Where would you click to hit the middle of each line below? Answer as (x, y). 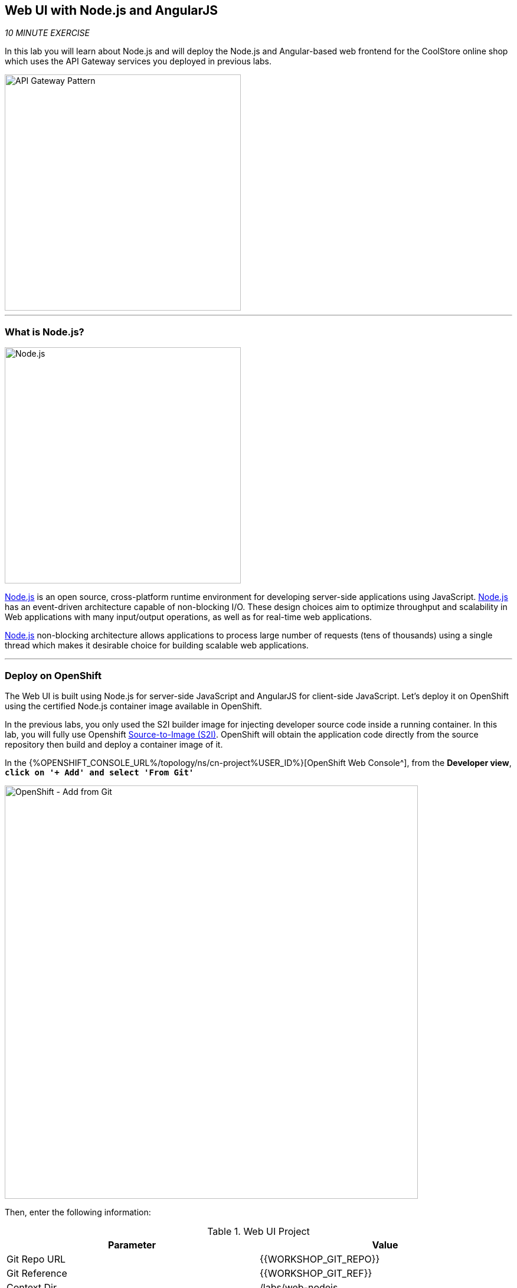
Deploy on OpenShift (53, 675)
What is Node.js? (45, 332)
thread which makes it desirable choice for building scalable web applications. (157, 645)
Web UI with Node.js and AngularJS (111, 10)
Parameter (132, 1245)
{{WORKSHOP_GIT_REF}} (316, 1273)
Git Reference (37, 1273)
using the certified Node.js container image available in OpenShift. (133, 706)
